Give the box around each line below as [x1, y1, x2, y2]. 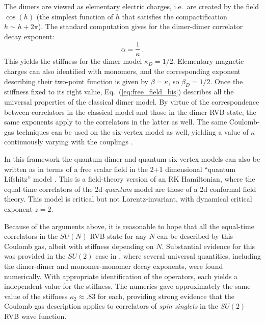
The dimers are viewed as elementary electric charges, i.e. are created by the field [4, 1, 259, 11]
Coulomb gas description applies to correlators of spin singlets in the [4, 301, 218, 311]
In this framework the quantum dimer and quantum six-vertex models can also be [4, 153, 260, 164]
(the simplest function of [36, 11, 113, 21]
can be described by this [157, 231, 233, 241]
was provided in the [4, 251, 66, 261]
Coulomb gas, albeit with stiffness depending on [4, 240, 154, 251]
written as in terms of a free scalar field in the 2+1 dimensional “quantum [4, 163, 236, 174]
